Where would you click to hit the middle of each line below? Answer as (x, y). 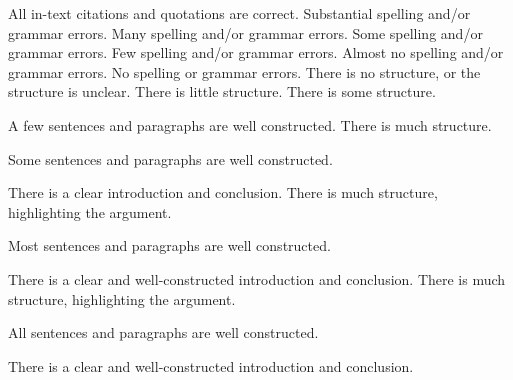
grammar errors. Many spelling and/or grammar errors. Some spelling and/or (245, 32)
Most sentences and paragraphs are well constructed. (169, 245)
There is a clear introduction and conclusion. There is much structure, (223, 192)
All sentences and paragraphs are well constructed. (163, 332)
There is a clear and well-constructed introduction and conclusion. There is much (257, 278)
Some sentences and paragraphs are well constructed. (170, 158)
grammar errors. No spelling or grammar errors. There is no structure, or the (244, 71)
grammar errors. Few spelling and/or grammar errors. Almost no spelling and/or (256, 52)
